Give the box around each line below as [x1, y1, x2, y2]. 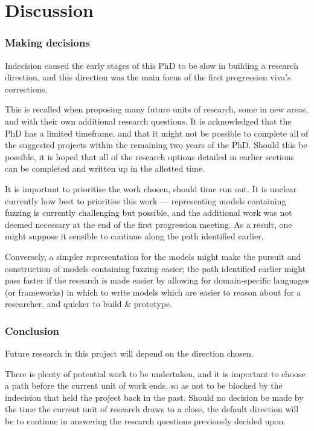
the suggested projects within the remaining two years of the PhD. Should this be [5, 138, 307, 151]
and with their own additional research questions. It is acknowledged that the [5, 114, 292, 127]
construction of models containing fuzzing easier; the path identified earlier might [5, 262, 306, 274]
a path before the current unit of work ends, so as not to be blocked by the [5, 379, 283, 392]
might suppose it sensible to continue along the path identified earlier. [5, 230, 264, 242]
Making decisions [5, 35, 90, 50]
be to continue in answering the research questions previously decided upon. [5, 415, 286, 427]
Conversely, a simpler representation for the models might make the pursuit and [5, 250, 301, 262]
